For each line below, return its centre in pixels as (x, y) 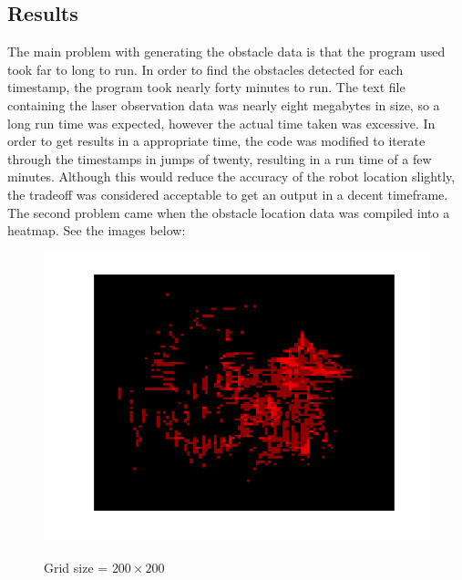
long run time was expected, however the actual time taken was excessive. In (221, 123)
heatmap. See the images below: (97, 230)
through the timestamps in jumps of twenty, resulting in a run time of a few (220, 158)
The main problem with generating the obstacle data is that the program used (226, 52)
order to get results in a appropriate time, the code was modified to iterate (216, 141)
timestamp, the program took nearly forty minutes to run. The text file (206, 87)
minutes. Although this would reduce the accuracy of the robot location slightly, (231, 176)
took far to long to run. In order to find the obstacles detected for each (205, 69)
